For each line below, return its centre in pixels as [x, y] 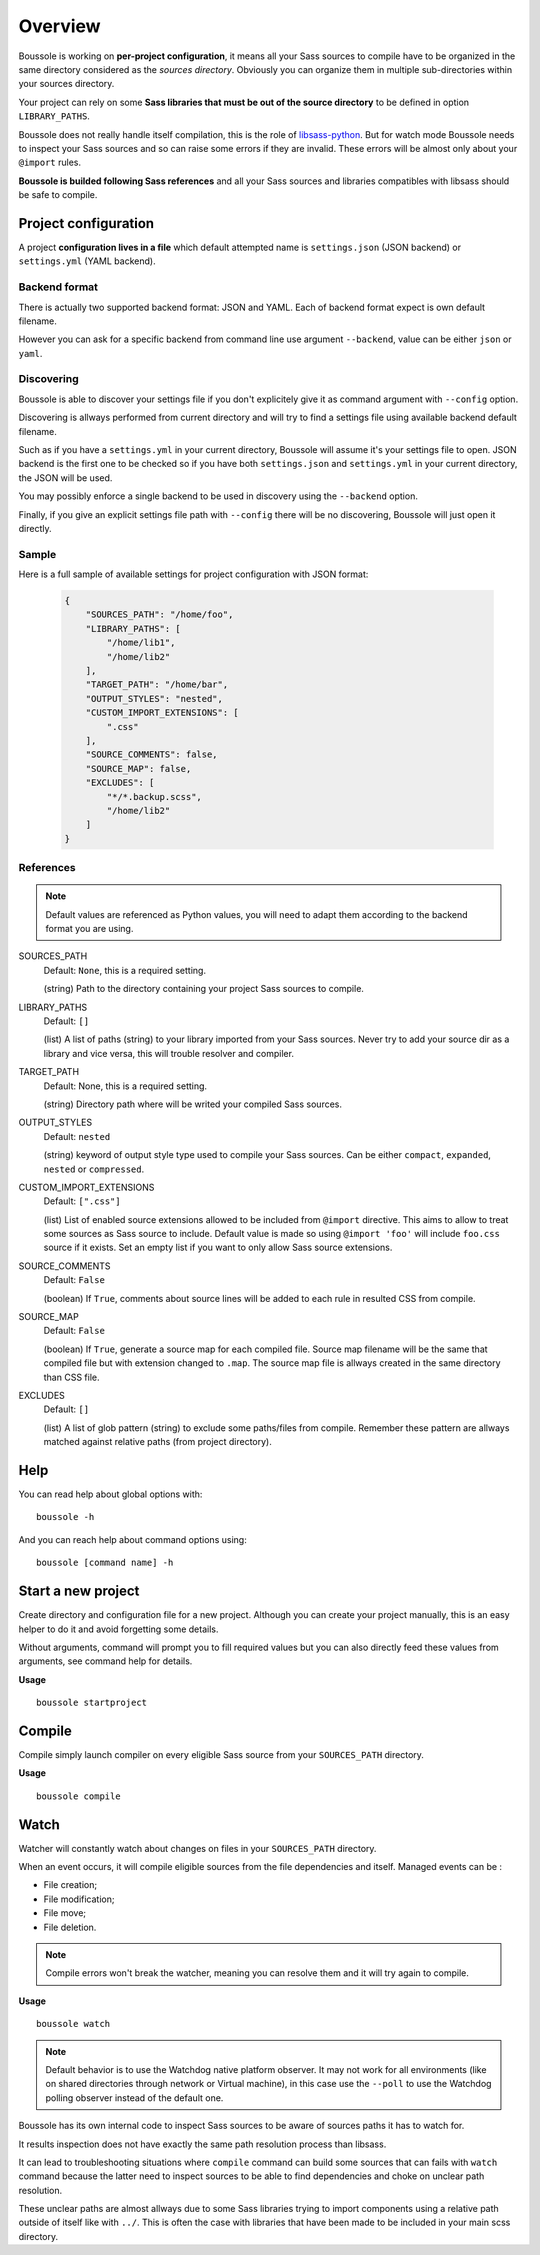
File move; [65, 1913]
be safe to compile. [58, 195]
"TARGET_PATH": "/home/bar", [157, 684]
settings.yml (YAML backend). [87, 261]
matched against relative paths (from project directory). [157, 1442]
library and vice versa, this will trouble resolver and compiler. [169, 1053]
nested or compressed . [94, 1169]
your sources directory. [66, 84]
